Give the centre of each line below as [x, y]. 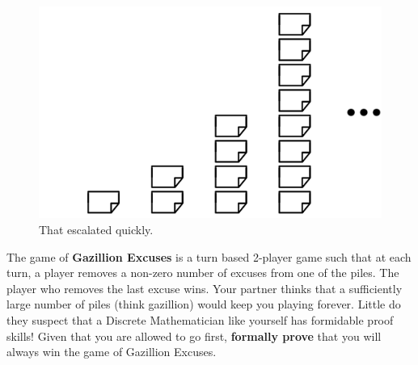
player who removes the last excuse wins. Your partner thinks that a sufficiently [205, 288]
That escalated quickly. [96, 230]
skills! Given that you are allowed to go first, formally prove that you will [194, 336]
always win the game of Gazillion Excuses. [112, 352]
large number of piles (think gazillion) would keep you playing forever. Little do [204, 304]
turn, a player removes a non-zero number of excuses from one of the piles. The [203, 273]
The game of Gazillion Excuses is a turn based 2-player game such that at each [209, 256]
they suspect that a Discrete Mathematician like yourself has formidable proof [200, 320]
